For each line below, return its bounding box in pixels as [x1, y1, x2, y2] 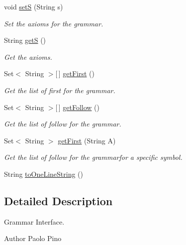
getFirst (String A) [58, 135, 116, 145]
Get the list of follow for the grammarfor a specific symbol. [4, 152, 183, 162]
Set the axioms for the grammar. [4, 18, 103, 28]
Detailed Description [4, 193, 113, 208]
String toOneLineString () [4, 168, 83, 179]
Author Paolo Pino [4, 233, 62, 244]
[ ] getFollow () [55, 102, 99, 112]
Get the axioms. [4, 51, 52, 62]
